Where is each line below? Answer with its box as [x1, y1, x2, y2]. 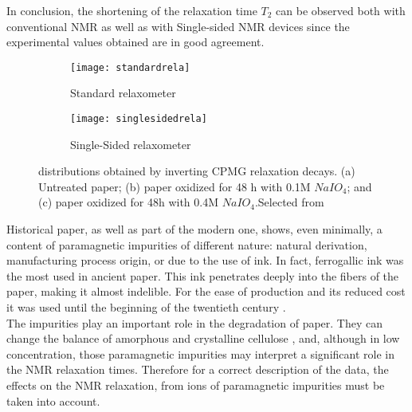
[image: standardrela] [70, 61, 190, 73]
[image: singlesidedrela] [70, 113, 207, 125]
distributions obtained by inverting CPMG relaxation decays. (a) [38, 163, 355, 179]
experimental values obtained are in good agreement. [6, 33, 265, 50]
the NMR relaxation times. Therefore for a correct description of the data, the [6, 361, 389, 378]
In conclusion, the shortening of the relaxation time [6, 2, 257, 18]
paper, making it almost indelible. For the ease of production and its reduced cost [6, 283, 406, 300]
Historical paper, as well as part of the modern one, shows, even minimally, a [6, 221, 383, 237]
